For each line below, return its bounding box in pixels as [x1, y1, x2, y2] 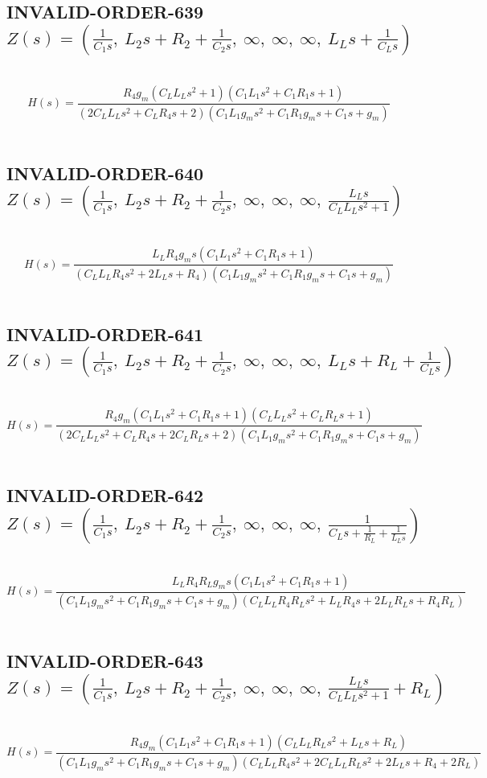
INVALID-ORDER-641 [6, 321, 204, 346]
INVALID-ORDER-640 [6, 160, 204, 185]
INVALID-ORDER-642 [6, 483, 204, 508]
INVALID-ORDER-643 [6, 648, 204, 673]
